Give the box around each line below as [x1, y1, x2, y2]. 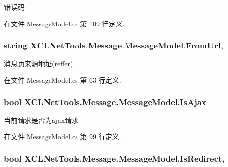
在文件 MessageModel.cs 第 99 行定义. [4, 131, 121, 142]
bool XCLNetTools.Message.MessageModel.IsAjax [4, 95, 206, 108]
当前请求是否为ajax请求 [4, 115, 79, 125]
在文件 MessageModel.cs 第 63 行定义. [4, 75, 121, 85]
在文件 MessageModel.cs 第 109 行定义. [4, 18, 125, 28]
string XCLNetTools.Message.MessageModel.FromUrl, [4, 39, 224, 51]
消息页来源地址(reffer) [4, 58, 73, 69]
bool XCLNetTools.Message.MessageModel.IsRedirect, [4, 152, 225, 164]
